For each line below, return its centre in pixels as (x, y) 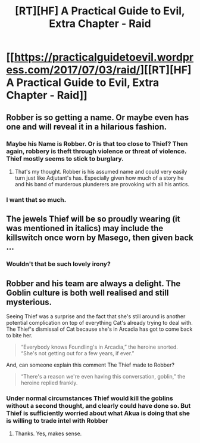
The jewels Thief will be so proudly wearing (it (93, 219)
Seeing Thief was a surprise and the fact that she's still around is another (96, 316)
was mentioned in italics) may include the (85, 228)
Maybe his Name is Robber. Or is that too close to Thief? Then (97, 143)
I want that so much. (36, 199)
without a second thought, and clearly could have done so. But (99, 405)
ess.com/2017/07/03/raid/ (73, 70)
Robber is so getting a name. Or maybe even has (98, 117)
